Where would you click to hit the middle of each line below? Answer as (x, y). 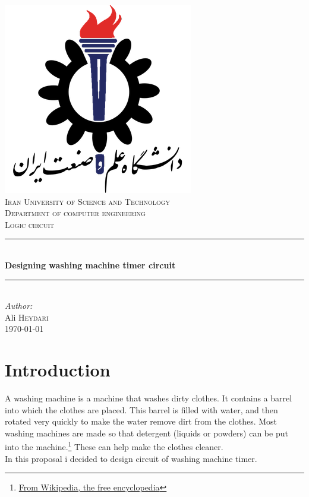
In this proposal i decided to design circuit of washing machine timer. (131, 458)
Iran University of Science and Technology (88, 201)
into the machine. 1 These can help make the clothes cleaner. (114, 446)
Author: (19, 306)
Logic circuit (30, 224)
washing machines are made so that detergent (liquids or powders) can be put (146, 433)
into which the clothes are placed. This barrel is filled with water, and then (141, 409)
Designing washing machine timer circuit (90, 265)
